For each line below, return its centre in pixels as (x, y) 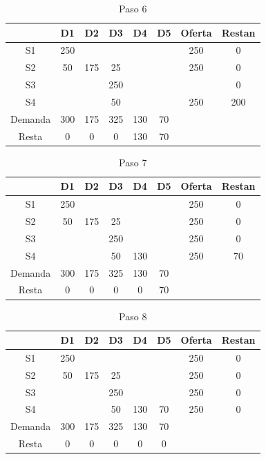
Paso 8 (133, 316)
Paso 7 (133, 162)
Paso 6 (133, 8)
